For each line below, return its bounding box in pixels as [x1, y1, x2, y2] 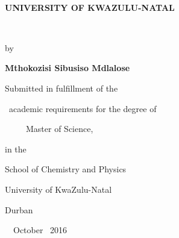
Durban [5, 203, 33, 216]
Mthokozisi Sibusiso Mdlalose [5, 61, 130, 74]
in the [5, 142, 27, 155]
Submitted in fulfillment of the [5, 81, 118, 94]
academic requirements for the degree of [8, 102, 157, 114]
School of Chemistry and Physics [5, 163, 127, 175]
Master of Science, [26, 122, 93, 135]
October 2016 [13, 224, 68, 236]
